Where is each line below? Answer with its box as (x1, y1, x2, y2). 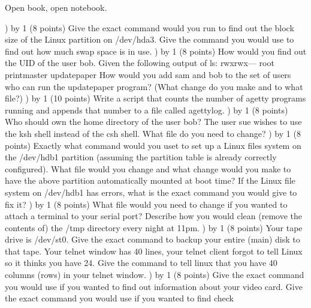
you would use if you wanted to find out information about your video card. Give (5, 280, 303, 292)
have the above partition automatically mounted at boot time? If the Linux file (5, 174, 295, 187)
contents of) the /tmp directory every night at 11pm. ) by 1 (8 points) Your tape (5, 221, 303, 234)
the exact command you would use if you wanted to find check (5, 292, 234, 304)
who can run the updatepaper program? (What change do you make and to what (5, 80, 303, 92)
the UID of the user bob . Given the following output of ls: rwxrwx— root (5, 56, 274, 69)
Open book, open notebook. (5, 1, 107, 13)
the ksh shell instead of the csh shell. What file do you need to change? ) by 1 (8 (5, 127, 301, 139)
